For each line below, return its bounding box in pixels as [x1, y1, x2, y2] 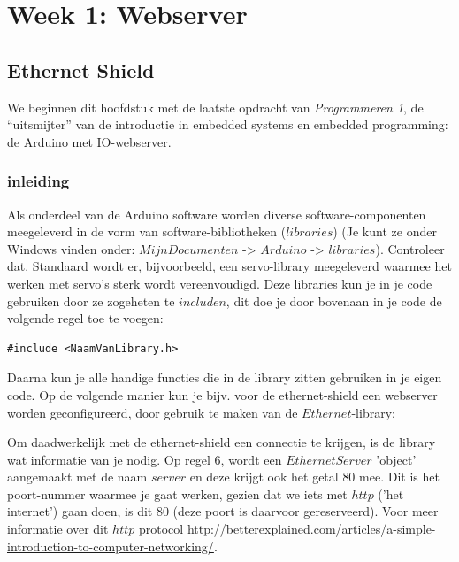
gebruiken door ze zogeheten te [7, 291, 175, 310]
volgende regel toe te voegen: [7, 309, 164, 327]
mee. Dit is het [359, 467, 440, 486]
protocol [139, 520, 184, 538]
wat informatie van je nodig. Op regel [7, 450, 210, 468]
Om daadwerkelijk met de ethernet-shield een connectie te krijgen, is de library [7, 433, 436, 451]
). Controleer [375, 239, 445, 258]
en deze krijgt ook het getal [189, 467, 339, 486]
